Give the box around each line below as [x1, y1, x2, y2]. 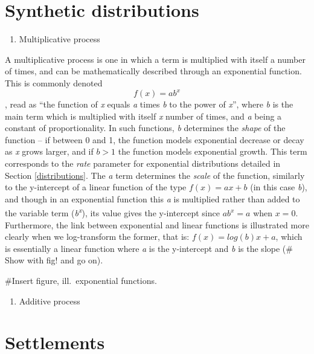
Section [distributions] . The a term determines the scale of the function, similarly [5, 169, 305, 181]
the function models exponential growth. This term [118, 145, 307, 158]
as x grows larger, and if [5, 145, 94, 158]
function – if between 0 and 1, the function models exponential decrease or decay [5, 133, 304, 146]
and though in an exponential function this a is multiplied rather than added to [5, 192, 300, 205]
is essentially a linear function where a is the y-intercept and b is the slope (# [5, 242, 293, 254]
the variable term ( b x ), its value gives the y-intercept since [5, 205, 220, 219]
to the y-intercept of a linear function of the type [5, 181, 187, 193]
